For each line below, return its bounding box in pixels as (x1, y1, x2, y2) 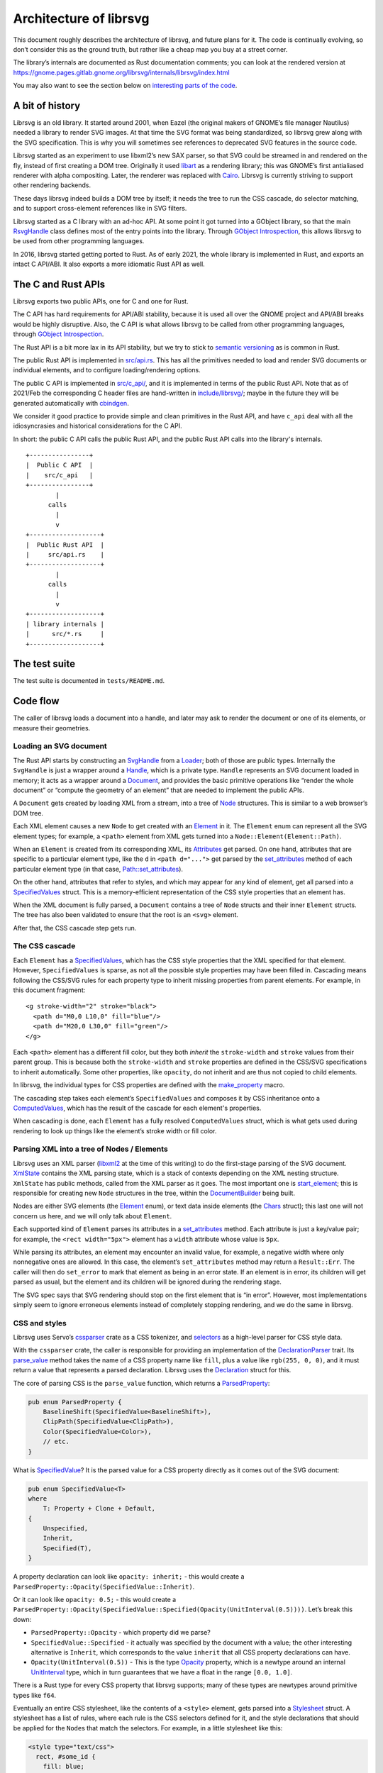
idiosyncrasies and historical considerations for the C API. (13, 422, 182, 430)
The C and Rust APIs (13, 278, 106, 290)
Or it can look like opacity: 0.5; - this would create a (13, 1596, 177, 1604)
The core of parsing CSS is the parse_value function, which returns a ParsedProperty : (13, 1379, 270, 1387)
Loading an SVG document (13, 741, 108, 751)
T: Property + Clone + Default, (43, 1504, 156, 1513)
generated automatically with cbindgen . (13, 399, 129, 407)
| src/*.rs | (26, 630, 105, 638)
